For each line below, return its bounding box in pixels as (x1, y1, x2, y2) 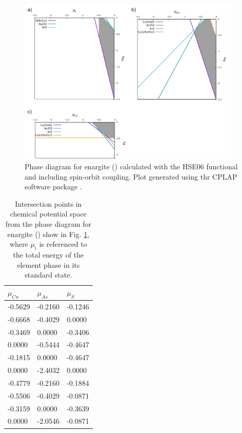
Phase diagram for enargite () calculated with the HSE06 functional (25, 161, 238, 172)
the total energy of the (13, 249, 84, 260)
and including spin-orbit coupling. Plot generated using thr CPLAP (25, 171, 237, 182)
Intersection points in (15, 198, 82, 209)
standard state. (25, 269, 72, 280)
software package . (25, 181, 82, 192)
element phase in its (17, 259, 80, 270)
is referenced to (39, 239, 87, 249)
